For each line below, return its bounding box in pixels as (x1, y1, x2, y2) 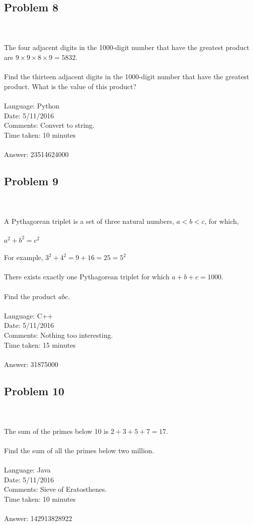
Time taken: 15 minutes (4, 339, 76, 350)
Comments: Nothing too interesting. (4, 329, 113, 340)
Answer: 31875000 (4, 359, 58, 369)
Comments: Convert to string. (4, 120, 94, 130)
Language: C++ (4, 310, 53, 320)
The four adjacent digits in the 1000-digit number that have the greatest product (4, 42, 250, 52)
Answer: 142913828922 (4, 513, 72, 524)
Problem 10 (4, 383, 65, 398)
